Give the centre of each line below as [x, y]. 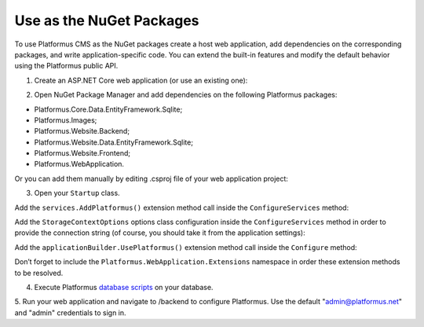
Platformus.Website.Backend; [82, 131]
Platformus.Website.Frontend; [82, 153]
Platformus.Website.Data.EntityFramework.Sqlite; [114, 142]
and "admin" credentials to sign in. [70, 312]
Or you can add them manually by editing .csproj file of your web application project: [151, 178]
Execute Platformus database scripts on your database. [124, 287]
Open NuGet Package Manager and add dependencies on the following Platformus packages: [186, 95]
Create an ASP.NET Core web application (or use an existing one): [141, 80]
